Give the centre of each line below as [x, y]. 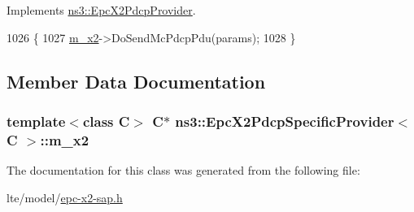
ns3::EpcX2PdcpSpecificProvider [285, 121]
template [36, 121]
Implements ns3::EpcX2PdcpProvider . [101, 10]
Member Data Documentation [136, 81]
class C [106, 121]
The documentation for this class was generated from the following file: [183, 170]
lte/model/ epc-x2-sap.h [65, 197]
